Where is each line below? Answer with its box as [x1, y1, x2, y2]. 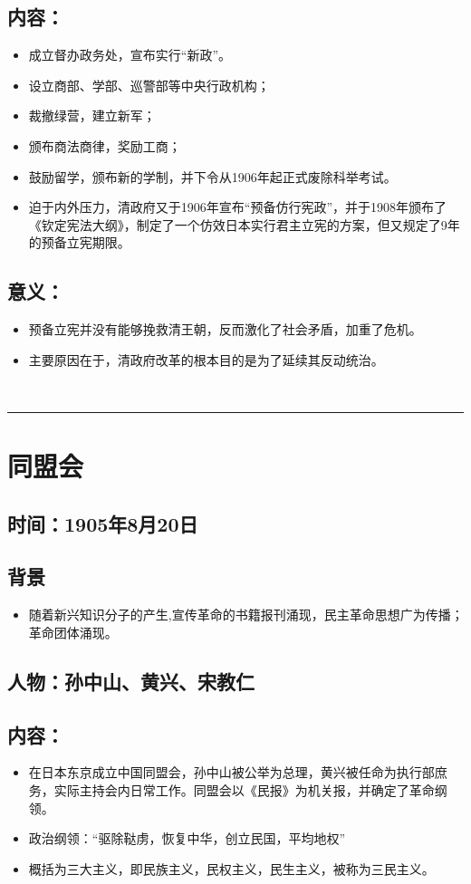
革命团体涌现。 [28, 622, 118, 641]
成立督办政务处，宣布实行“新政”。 [28, 45, 232, 64]
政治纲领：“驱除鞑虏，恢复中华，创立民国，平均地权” [28, 829, 346, 848]
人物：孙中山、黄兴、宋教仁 [7, 667, 255, 695]
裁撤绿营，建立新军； [28, 106, 156, 125]
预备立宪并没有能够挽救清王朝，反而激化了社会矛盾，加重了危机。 [28, 320, 422, 339]
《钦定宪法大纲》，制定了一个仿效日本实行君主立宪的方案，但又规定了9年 [28, 215, 460, 234]
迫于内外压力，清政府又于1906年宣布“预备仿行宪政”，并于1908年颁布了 [28, 197, 447, 216]
